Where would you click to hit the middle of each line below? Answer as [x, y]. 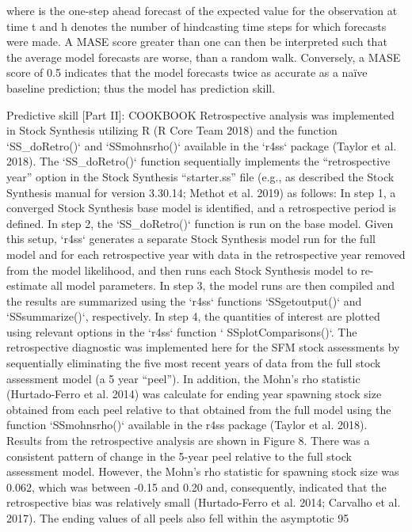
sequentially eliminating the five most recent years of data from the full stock [194, 363]
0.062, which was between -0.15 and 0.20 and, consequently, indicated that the [196, 486]
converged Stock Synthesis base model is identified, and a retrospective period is [201, 208]
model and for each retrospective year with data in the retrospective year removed [206, 254]
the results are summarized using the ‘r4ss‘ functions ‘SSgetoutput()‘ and [184, 300]
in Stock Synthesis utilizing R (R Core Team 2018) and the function [172, 130]
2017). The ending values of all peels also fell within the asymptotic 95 [178, 518]
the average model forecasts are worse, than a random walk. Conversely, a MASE [204, 57]
